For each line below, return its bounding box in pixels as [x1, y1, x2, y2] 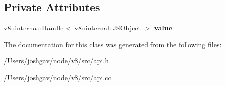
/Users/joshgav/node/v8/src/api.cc [4, 72, 111, 82]
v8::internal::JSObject [75, 23, 141, 33]
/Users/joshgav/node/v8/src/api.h [4, 56, 109, 66]
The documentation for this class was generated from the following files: [4, 39, 222, 49]
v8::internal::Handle [4, 23, 64, 33]
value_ [154, 23, 179, 33]
